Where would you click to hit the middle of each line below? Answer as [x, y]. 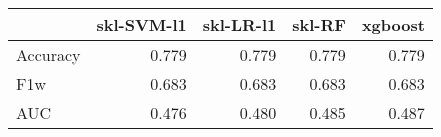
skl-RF [319, 24]
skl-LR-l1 [239, 24]
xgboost [393, 24]
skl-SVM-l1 [141, 24]
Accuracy [48, 54]
